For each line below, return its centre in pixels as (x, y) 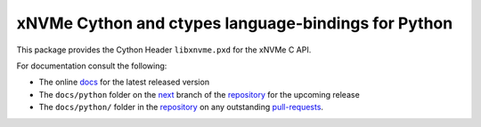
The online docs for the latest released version (124, 82)
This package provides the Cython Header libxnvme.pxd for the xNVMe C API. (164, 50)
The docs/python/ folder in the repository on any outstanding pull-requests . (181, 107)
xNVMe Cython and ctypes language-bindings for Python (235, 23)
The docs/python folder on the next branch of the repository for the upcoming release (199, 94)
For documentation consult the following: (92, 66)
